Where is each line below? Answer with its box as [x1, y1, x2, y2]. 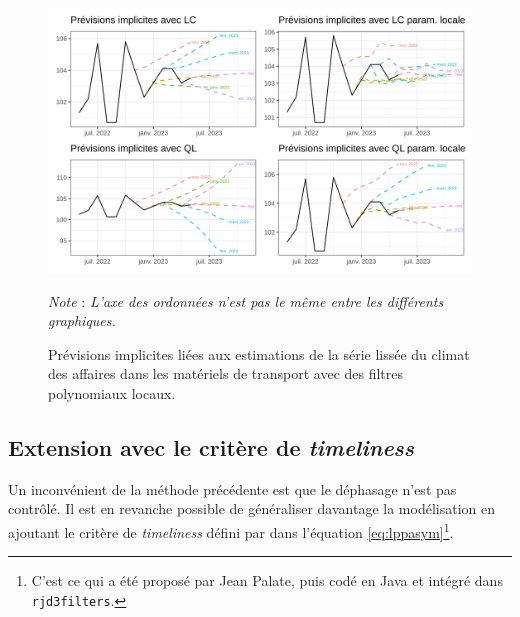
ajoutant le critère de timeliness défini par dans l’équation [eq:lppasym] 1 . [8, 518, 454, 542]
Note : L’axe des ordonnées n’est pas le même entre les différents [48, 290, 444, 311]
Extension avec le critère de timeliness [8, 431, 415, 462]
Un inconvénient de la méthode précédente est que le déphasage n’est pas [8, 478, 457, 499]
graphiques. [48, 310, 116, 331]
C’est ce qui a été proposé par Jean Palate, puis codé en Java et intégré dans [31, 570, 503, 591]
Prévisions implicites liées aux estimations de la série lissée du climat [48, 343, 470, 364]
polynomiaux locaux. [48, 382, 176, 403]
